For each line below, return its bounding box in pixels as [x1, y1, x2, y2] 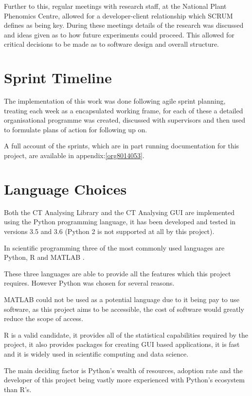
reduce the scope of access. [4, 313, 83, 324]
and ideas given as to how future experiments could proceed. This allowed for [4, 29, 234, 39]
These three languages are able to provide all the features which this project [4, 268, 231, 278]
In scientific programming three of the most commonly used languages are [4, 242, 225, 252]
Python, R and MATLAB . [4, 252, 85, 262]
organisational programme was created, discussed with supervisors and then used [4, 115, 245, 125]
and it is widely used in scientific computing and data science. [4, 348, 189, 359]
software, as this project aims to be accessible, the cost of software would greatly [4, 304, 244, 314]
